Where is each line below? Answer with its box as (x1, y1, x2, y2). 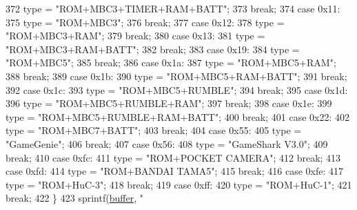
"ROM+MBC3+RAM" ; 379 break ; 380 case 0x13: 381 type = (6, 28, 265, 43)
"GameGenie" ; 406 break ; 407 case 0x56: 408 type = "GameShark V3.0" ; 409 (6, 136, 328, 151)
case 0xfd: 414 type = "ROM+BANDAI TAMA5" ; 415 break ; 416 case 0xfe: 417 (6, 164, 343, 178)
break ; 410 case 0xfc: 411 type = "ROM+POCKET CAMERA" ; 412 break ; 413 (6, 150, 341, 164)
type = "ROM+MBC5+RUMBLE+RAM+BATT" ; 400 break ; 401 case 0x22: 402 (6, 109, 350, 124)
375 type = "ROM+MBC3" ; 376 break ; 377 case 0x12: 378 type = (6, 15, 285, 29)
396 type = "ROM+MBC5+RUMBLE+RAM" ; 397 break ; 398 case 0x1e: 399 (6, 96, 332, 111)
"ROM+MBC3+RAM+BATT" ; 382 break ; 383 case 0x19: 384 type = (6, 41, 300, 56)
